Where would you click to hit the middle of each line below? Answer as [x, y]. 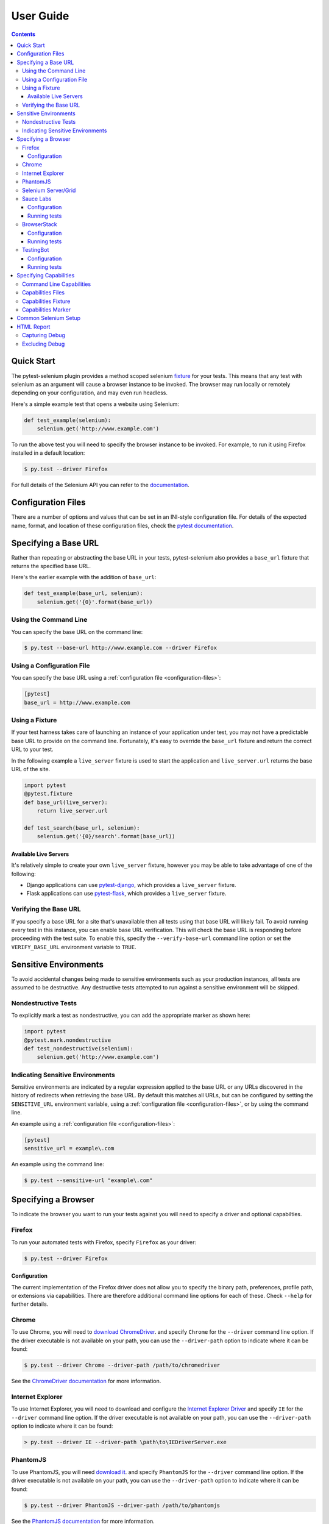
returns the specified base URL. [51, 566]
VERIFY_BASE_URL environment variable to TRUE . [74, 947]
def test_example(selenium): [68, 420]
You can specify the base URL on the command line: [77, 632]
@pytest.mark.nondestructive [68, 1040]
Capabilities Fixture [46, 301]
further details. [30, 1304]
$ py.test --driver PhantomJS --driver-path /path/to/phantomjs [122, 1505]
